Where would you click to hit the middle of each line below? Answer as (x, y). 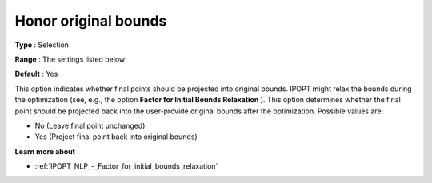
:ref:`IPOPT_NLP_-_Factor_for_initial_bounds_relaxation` (126, 166)
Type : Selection (42, 45)
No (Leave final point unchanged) (90, 125)
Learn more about (45, 151)
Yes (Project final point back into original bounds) (116, 137)
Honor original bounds (91, 21)
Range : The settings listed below (70, 59)
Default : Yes (36, 74)
